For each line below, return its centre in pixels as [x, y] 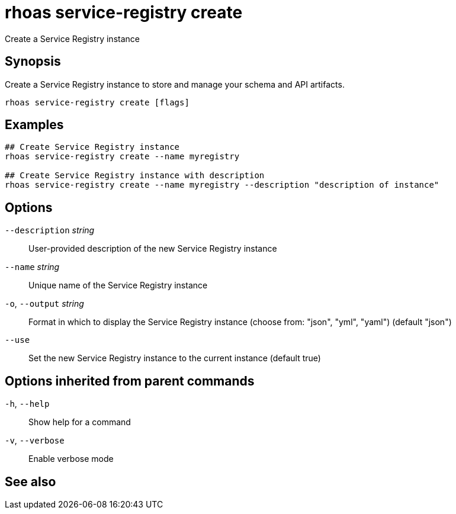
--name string [32, 267]
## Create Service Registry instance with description [135, 176]
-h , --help [27, 404]
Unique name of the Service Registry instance [118, 285]
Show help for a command [80, 422]
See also [30, 481]
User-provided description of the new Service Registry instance [153, 249]
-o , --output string [44, 304]
